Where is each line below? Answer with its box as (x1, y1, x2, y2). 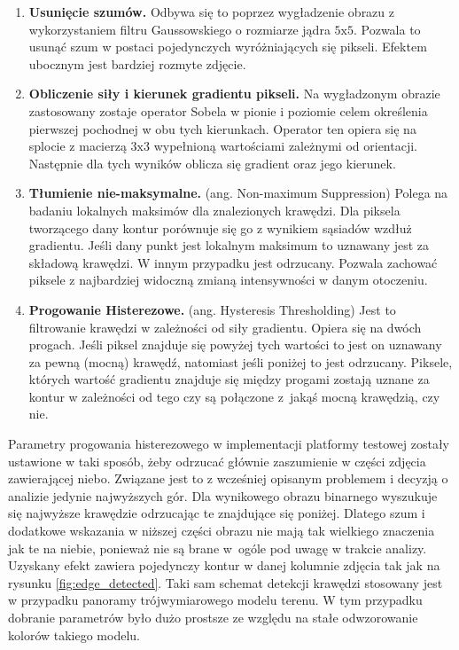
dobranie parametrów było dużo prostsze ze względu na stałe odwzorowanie (8, 608, 418, 626)
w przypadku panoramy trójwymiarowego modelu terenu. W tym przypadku (8, 591, 423, 609)
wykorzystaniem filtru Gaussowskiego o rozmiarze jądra (28, 20, 331, 38)
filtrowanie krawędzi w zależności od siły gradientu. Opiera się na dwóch (28, 317, 422, 336)
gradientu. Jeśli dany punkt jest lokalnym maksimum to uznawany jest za (28, 236, 430, 255)
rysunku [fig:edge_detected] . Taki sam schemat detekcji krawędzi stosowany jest (8, 573, 443, 591)
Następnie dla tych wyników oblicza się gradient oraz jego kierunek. (28, 153, 396, 172)
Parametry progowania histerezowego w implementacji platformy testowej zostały (8, 435, 449, 453)
